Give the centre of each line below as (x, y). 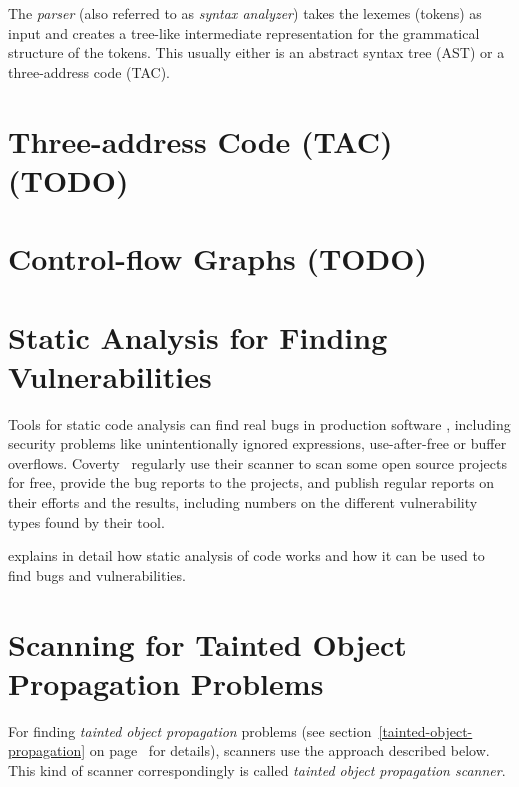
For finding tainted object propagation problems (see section (190, 730)
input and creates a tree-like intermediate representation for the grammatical (244, 32)
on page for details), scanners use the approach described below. (289, 750)
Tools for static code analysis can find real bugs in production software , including (259, 423)
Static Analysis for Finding (198, 336)
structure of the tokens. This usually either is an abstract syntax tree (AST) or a (256, 52)
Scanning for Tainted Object (207, 643)
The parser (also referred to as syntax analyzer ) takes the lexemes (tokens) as (245, 13)
